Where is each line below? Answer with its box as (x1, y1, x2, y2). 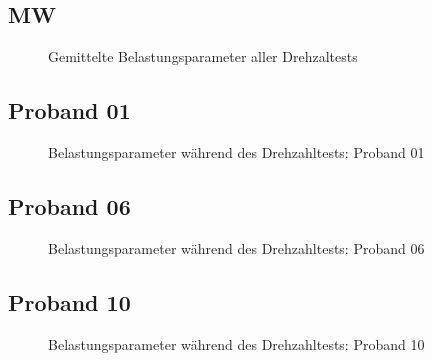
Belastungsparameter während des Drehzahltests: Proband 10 (48, 333, 425, 354)
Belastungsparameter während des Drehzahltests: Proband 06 (48, 237, 425, 258)
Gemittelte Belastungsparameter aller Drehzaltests (48, 46, 358, 67)
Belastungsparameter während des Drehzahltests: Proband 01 (48, 142, 425, 162)
